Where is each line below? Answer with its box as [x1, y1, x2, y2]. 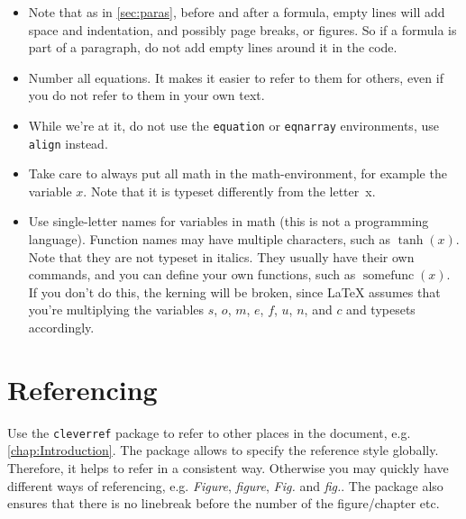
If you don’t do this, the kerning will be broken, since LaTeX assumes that [28, 282, 441, 301]
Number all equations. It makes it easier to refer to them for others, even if [28, 68, 443, 86]
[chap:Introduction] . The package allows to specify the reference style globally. [7, 441, 439, 460]
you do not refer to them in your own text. [28, 86, 265, 105]
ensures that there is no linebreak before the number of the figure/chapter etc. [7, 494, 440, 513]
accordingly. [28, 318, 95, 337]
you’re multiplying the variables [28, 300, 205, 319]
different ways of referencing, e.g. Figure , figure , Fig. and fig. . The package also [7, 476, 443, 495]
